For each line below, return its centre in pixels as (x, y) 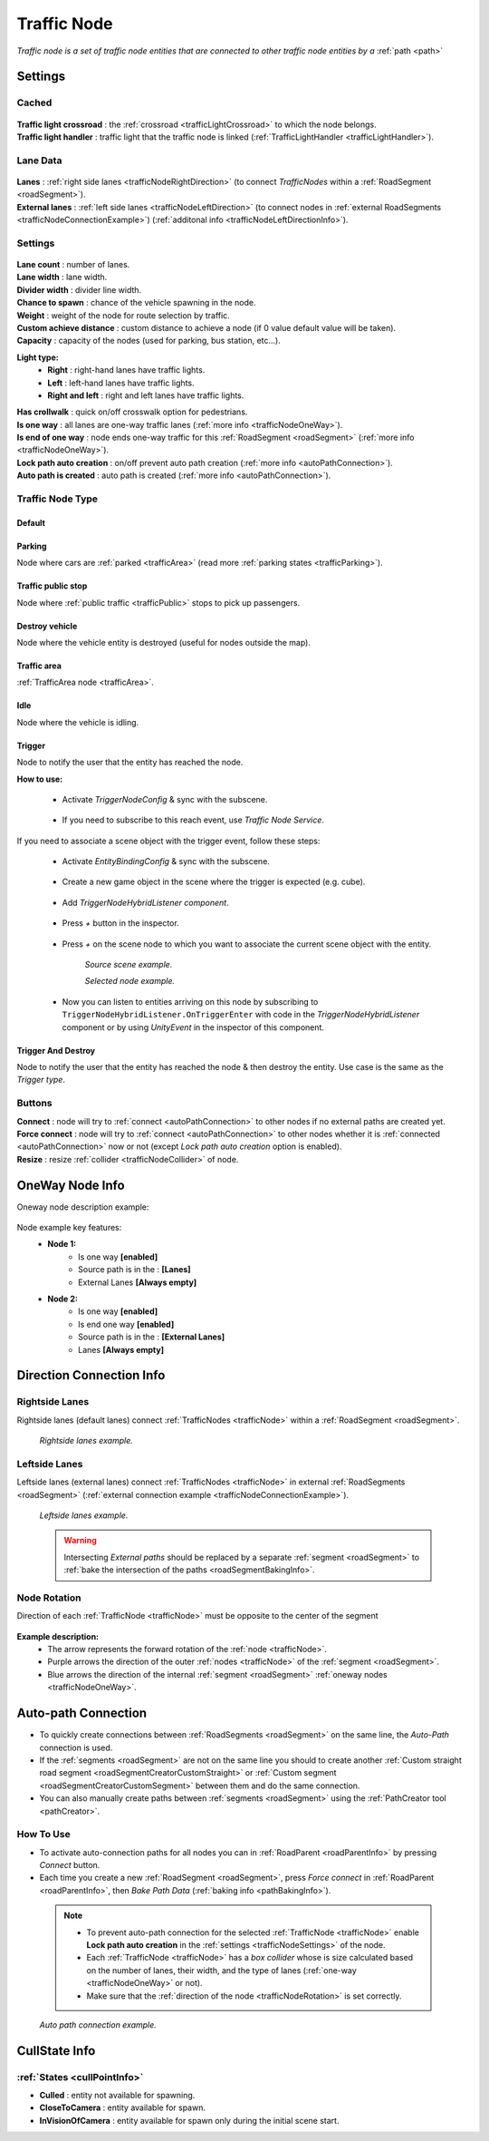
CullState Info (56, 2051)
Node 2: (63, 1299)
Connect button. (70, 1865)
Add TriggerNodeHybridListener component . (146, 902)
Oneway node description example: (83, 1207)
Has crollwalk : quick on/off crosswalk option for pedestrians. (132, 412)
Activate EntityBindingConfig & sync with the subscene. (166, 861)
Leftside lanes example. (84, 1515)
